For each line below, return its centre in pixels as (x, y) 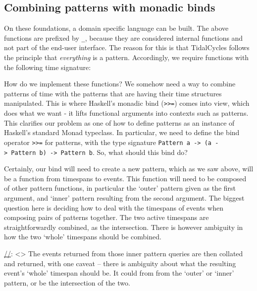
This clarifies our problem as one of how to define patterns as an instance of (119, 122)
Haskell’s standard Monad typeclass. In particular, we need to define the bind (122, 132)
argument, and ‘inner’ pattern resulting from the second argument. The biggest (124, 197)
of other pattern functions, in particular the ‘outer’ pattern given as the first (120, 188)
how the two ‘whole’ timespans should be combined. (83, 237)
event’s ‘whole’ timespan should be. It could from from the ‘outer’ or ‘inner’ (119, 273)
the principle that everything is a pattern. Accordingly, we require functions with (127, 57)
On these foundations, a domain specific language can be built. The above (116, 28)
